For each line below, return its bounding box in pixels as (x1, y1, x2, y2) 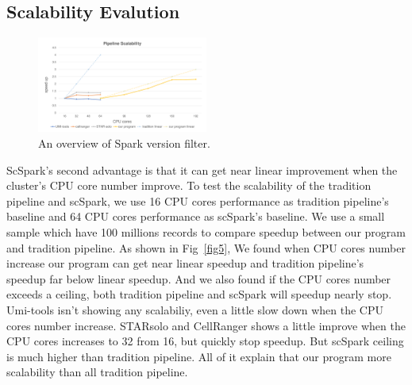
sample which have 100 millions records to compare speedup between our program (6, 224, 406, 241)
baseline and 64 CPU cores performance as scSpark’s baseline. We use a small (6, 208, 385, 225)
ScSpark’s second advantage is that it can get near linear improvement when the (6, 161, 398, 178)
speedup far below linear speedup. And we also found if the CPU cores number (6, 270, 391, 287)
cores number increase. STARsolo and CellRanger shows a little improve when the (6, 317, 406, 333)
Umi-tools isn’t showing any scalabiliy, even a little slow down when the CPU (6, 301, 384, 318)
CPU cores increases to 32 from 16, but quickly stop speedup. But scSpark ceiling (6, 333, 404, 349)
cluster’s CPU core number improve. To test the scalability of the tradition (6, 177, 372, 194)
